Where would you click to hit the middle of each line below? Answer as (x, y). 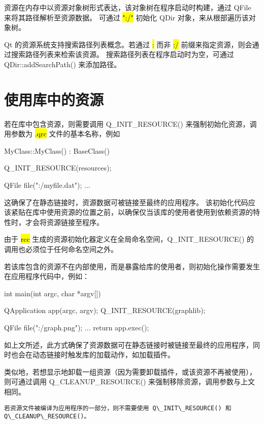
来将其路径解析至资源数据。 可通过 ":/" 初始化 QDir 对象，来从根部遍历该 (126, 17)
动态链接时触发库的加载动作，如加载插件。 (103, 355)
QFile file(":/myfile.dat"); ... (47, 185)
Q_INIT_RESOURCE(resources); (58, 168)
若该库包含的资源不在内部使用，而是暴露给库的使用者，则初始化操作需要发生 (132, 266)
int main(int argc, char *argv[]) (53, 293)
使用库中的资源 (54, 99)
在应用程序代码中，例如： (47, 276)
